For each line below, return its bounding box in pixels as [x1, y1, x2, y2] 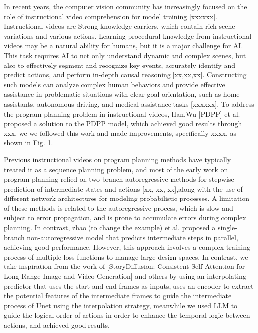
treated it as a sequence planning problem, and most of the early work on [4, 164, 228, 174]
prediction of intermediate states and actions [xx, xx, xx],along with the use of [4, 183, 243, 194]
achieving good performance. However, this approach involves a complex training [4, 242, 251, 252]
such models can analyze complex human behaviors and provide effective [4, 79, 225, 89]
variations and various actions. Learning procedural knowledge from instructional [4, 30, 252, 41]
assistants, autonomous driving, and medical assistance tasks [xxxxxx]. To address [4, 98, 254, 109]
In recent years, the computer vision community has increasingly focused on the [4, 1, 247, 11]
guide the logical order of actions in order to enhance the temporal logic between [4, 310, 250, 320]
